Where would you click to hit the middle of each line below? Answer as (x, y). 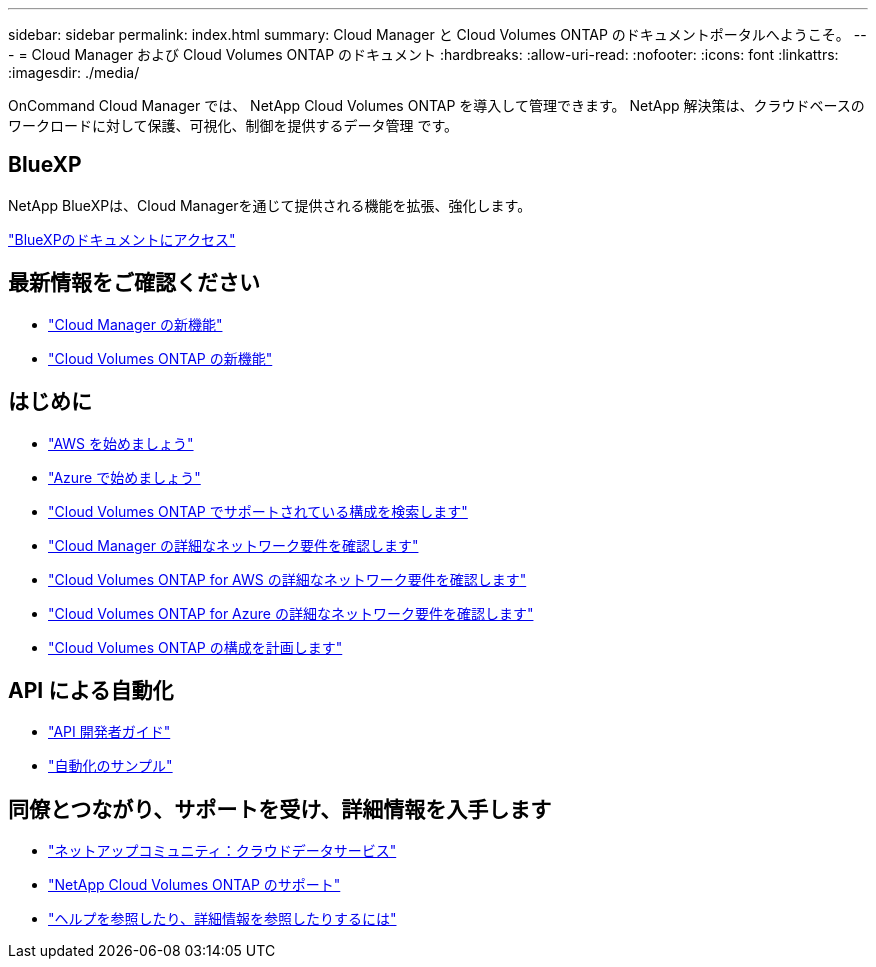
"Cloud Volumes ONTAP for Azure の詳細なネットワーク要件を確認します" (291, 613)
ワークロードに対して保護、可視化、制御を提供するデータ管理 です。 (233, 125)
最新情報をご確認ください (134, 283)
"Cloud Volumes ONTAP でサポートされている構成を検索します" (258, 511)
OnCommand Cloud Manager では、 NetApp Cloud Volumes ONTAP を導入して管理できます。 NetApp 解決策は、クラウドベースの (436, 105)
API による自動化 (91, 690)
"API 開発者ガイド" (109, 732)
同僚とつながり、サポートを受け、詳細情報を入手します (280, 809)
